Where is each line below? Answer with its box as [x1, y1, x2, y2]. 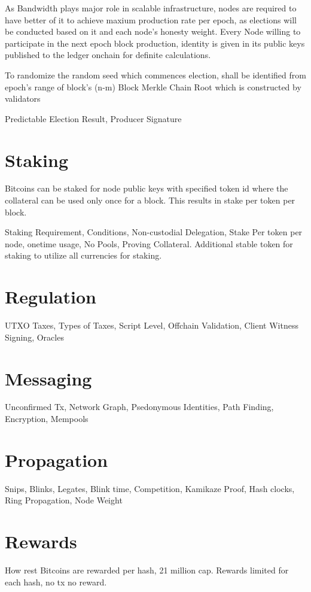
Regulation [5, 284, 96, 309]
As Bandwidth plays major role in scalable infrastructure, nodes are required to [5, 2, 297, 14]
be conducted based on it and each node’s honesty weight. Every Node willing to [5, 25, 301, 38]
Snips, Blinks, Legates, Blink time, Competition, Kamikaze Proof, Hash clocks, [5, 482, 295, 494]
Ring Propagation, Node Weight [5, 494, 123, 506]
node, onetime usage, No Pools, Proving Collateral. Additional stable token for [5, 237, 293, 250]
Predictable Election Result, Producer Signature [5, 112, 182, 125]
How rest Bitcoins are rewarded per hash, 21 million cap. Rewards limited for [5, 564, 289, 576]
